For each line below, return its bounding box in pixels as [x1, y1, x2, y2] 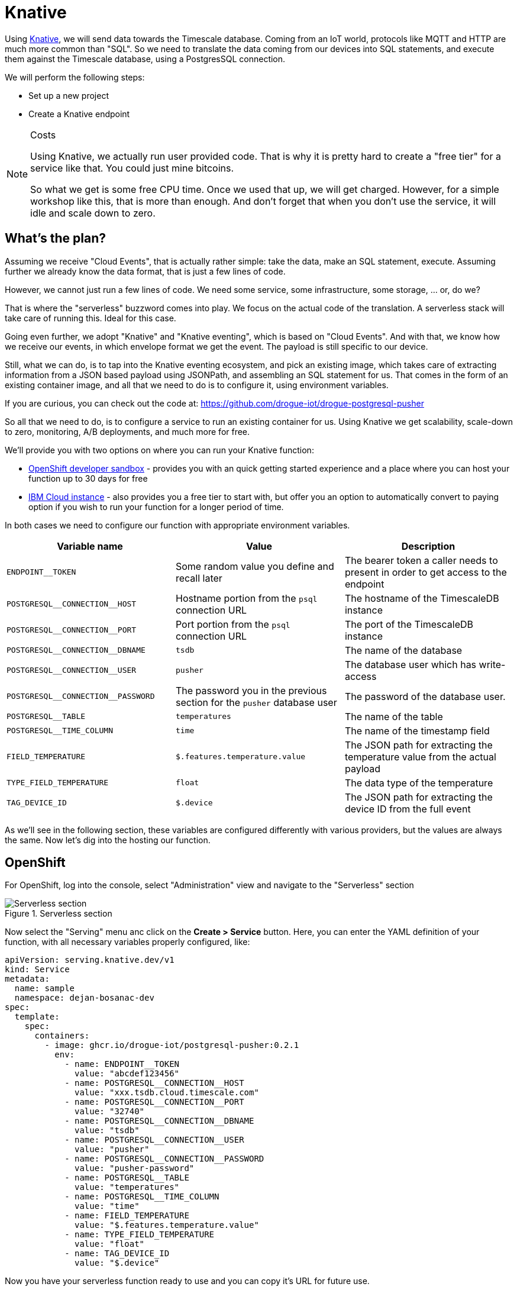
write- [479, 658, 506, 670]
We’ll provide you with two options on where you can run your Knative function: [5, 444, 314, 455]
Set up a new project [28, 90, 109, 101]
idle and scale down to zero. [30, 207, 156, 219]
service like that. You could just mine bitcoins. [30, 162, 234, 174]
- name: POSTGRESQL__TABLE [64, 1173, 189, 1183]
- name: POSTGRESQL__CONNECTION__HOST [64, 1078, 244, 1088]
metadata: [5, 974, 50, 984]
